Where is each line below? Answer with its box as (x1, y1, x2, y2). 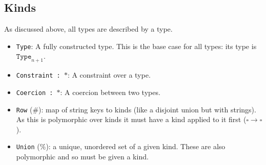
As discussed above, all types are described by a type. (4, 23, 173, 34)
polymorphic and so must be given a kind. (16, 151, 149, 162)
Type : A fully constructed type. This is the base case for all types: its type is (16, 40, 257, 51)
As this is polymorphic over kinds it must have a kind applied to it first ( (16, 114, 247, 125)
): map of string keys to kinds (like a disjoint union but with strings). (38, 104, 256, 114)
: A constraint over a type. (67, 69, 151, 80)
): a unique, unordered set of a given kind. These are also (46, 141, 226, 152)
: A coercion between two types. (60, 86, 160, 97)
